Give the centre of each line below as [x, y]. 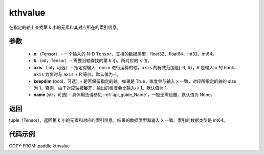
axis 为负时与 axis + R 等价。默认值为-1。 [77, 74]
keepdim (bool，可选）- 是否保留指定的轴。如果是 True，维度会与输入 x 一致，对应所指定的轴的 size [135, 81]
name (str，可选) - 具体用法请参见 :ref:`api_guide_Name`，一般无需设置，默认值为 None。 [124, 95]
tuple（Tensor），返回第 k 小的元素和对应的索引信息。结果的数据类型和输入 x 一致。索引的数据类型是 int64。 [119, 120]
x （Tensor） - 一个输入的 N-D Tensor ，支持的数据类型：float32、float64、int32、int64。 [125, 54]
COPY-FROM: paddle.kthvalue [40, 146]
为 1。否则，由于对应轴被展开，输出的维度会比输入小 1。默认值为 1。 [102, 88]
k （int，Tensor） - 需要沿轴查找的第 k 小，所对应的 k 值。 [93, 60]
